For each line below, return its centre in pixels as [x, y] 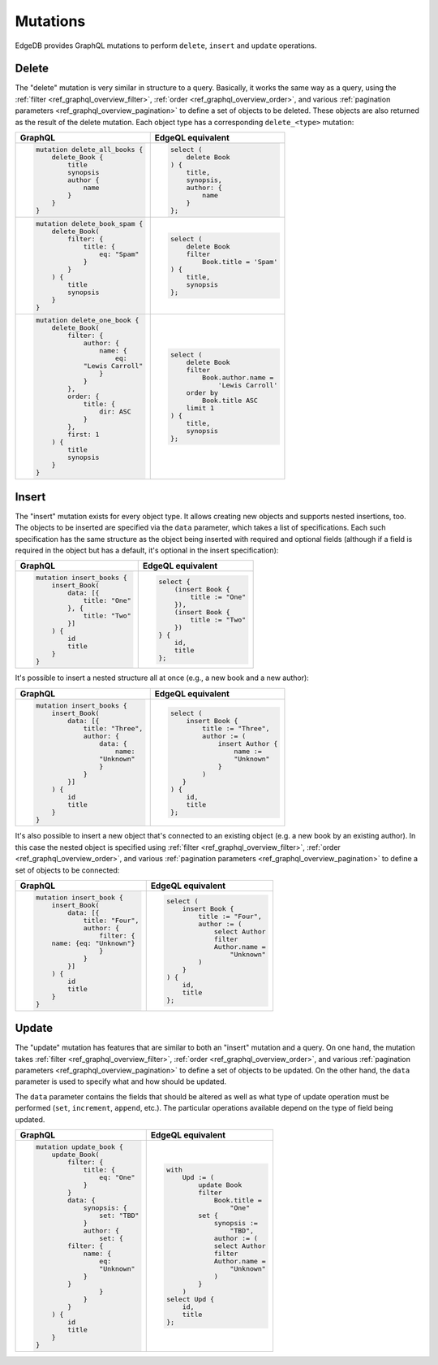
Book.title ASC [230, 400]
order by [202, 393]
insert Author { [248, 743]
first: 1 [84, 435]
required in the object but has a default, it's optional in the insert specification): [147, 550]
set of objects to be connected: [67, 870]
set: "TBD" [119, 1215]
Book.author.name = [238, 377]
